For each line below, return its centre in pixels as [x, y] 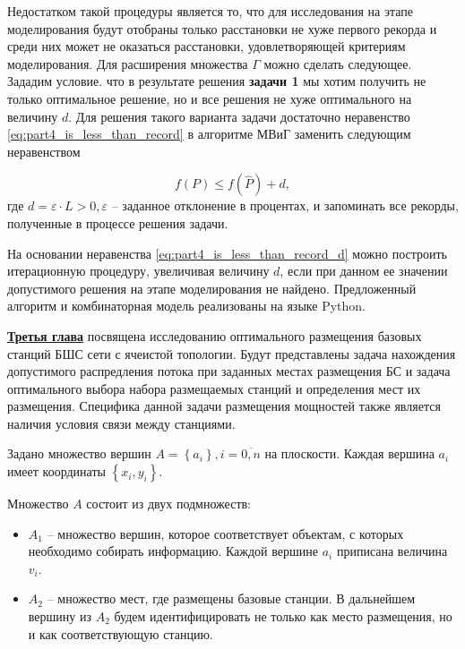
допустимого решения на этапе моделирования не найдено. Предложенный [212, 288]
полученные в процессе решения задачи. [118, 222]
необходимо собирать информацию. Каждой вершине [173, 551]
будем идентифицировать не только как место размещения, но [283, 616]
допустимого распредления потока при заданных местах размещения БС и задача [229, 371]
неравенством [44, 151]
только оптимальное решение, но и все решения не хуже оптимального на [210, 98]
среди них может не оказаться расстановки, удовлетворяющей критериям [207, 46]
